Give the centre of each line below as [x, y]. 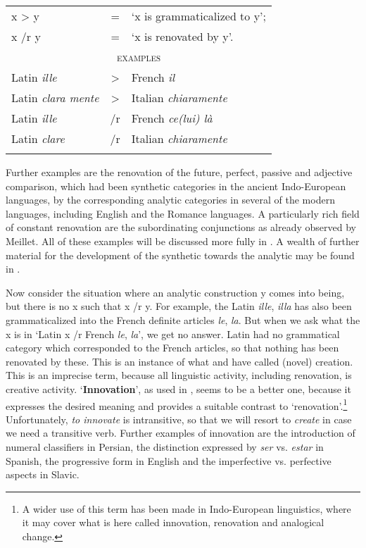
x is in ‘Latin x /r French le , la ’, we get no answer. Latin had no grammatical [173, 334]
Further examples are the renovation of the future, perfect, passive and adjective [179, 172]
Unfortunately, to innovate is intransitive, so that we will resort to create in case [179, 419]
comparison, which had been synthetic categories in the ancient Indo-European [176, 186]
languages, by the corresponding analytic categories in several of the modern [170, 200]
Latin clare [38, 138]
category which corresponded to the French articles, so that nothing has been [172, 348]
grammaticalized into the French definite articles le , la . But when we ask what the [183, 319]
